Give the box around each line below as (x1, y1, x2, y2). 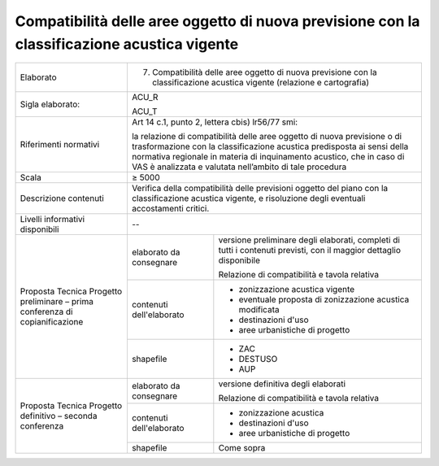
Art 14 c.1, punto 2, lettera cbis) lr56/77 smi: (131, 116, 298, 128)
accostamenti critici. (131, 203, 210, 215)
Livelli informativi (20, 214, 85, 225)
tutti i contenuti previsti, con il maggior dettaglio (218, 245, 402, 256)
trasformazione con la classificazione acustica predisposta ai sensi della (131, 141, 409, 152)
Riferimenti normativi (20, 139, 100, 150)
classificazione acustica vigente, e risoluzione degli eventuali (131, 193, 366, 204)
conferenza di (20, 306, 73, 317)
